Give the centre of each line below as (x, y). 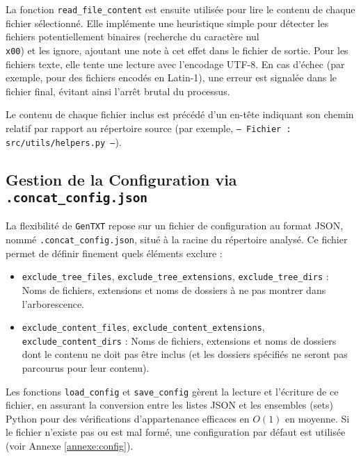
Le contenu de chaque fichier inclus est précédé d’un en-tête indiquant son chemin (180, 114)
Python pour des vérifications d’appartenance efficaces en (128, 418)
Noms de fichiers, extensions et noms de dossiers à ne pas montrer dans (174, 289)
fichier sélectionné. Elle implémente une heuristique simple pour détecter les (167, 23)
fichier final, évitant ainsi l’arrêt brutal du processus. (118, 91)
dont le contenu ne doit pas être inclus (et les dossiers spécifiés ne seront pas (185, 354)
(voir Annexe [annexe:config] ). (70, 446)
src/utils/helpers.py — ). (64, 141)
